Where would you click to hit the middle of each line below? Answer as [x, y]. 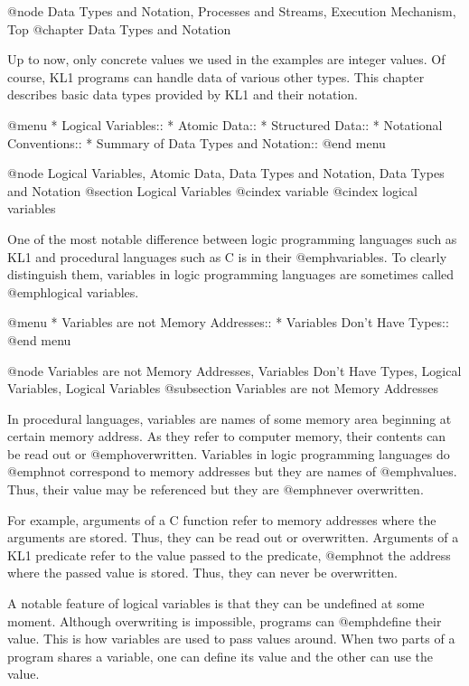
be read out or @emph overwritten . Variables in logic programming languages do [229, 453]
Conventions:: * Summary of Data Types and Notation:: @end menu [197, 142]
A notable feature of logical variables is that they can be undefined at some [216, 603]
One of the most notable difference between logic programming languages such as [232, 238]
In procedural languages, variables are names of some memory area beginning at [230, 418]
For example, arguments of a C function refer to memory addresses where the [222, 519]
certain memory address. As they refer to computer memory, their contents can [227, 436]
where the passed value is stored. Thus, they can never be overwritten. [202, 573]
